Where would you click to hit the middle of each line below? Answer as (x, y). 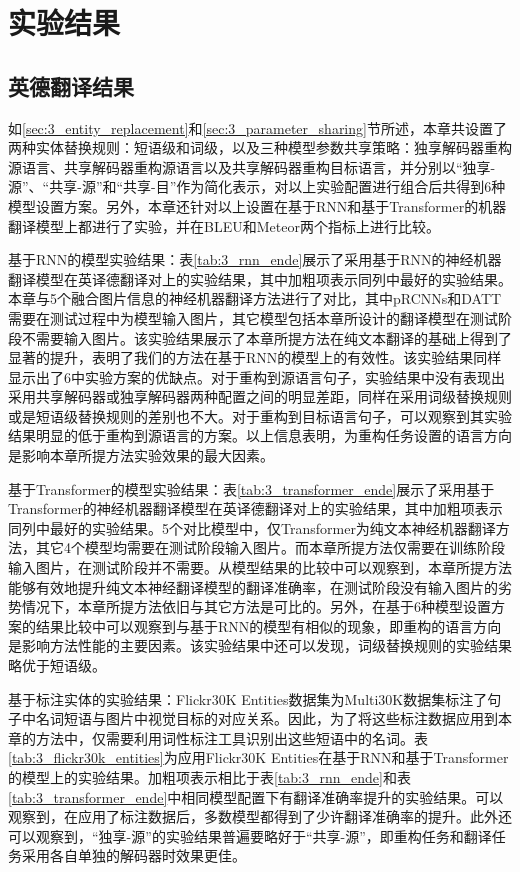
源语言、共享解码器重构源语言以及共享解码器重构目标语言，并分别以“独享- (252, 166)
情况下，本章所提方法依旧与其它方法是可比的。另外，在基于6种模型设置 (256, 606)
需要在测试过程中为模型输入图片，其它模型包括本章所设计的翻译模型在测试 (253, 317)
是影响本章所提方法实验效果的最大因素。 (141, 455)
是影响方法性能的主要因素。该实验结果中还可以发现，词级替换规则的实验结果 (260, 645)
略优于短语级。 (57, 665)
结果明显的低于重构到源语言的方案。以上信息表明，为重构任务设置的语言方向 (260, 435)
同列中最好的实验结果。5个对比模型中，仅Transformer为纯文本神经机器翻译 (252, 527)
